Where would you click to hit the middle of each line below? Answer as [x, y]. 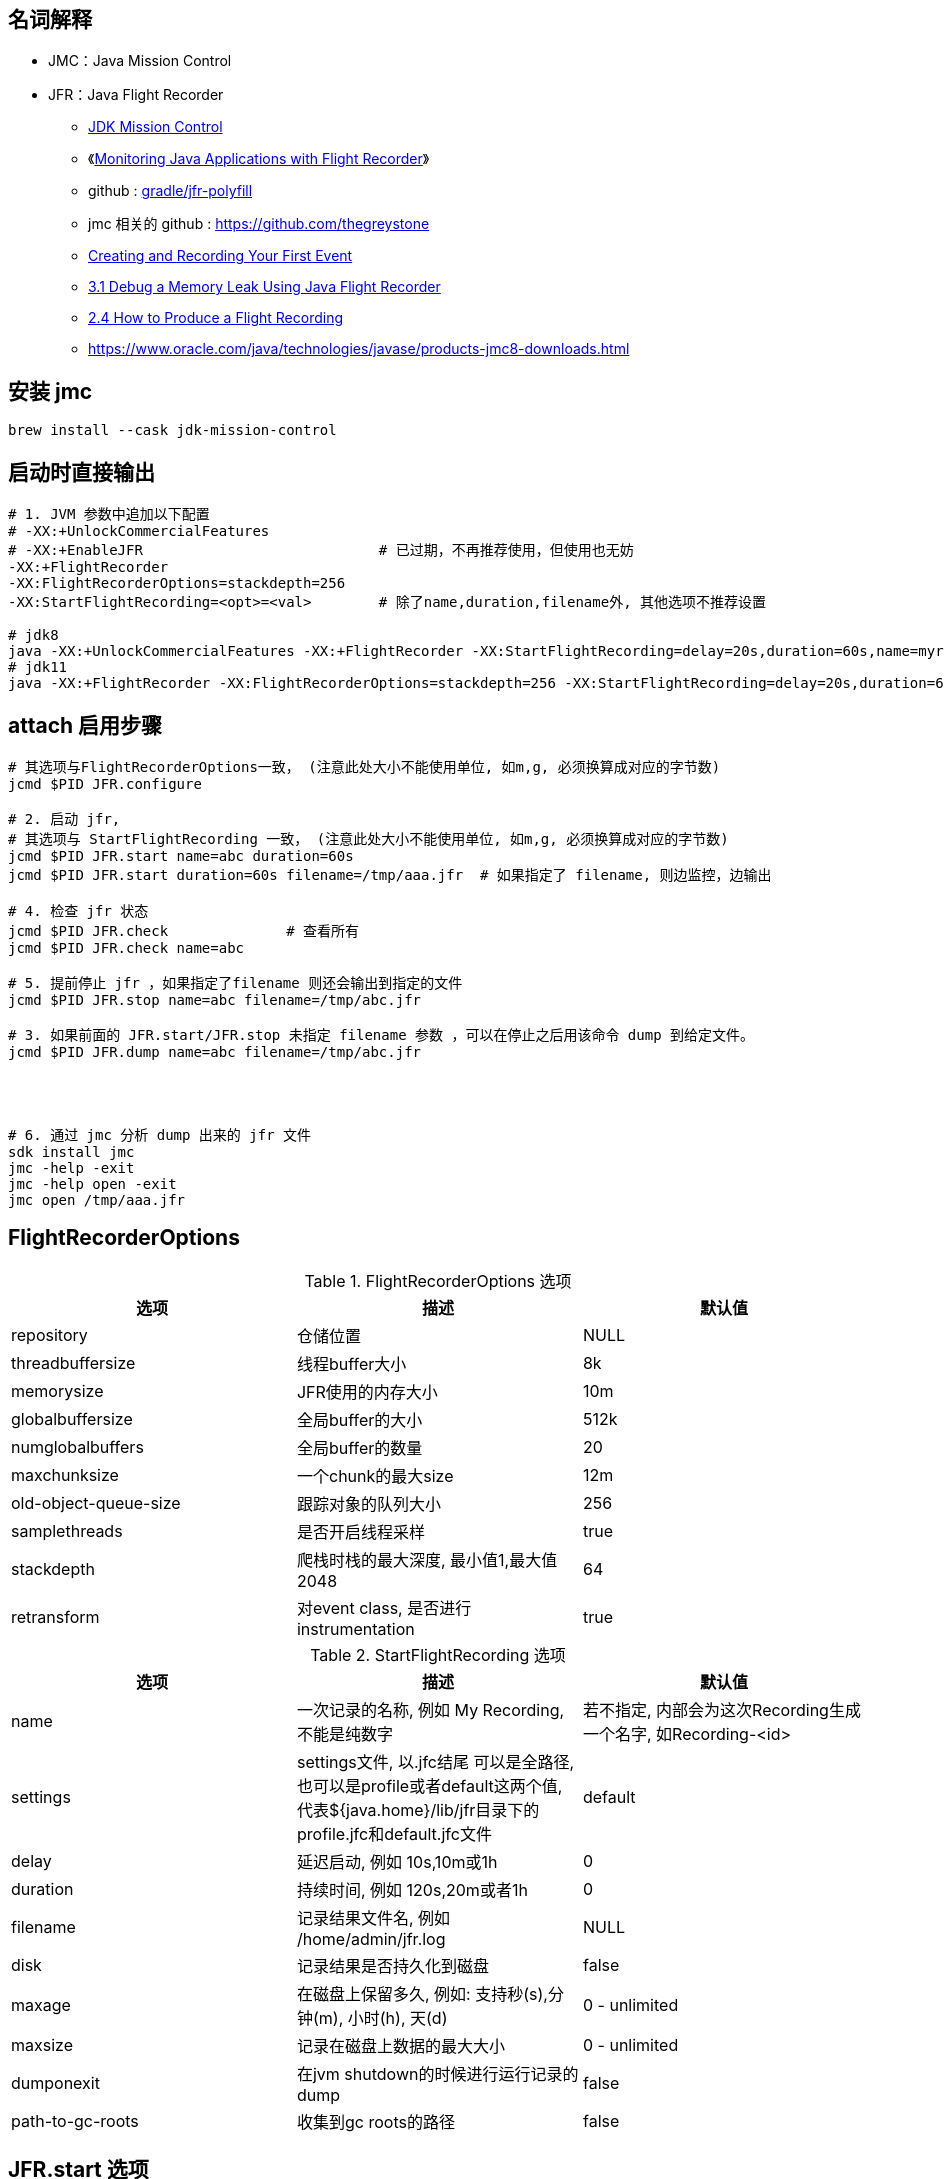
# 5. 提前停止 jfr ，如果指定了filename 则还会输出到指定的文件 [235, 982]
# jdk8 [33, 635]
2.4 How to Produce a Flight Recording [216, 318]
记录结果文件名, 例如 [373, 1917]
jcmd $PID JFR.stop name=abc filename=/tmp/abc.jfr [215, 999]
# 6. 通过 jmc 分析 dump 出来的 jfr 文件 [160, 1134]
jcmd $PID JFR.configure [105, 783]
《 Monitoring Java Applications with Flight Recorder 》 [259, 159]
